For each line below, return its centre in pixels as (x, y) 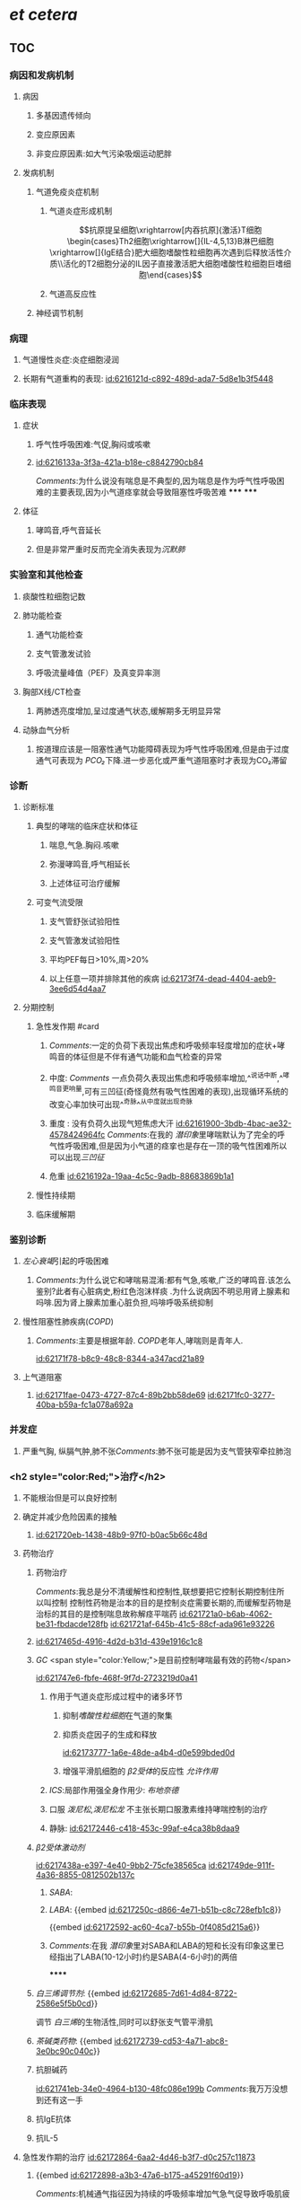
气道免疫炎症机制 (67, 191)
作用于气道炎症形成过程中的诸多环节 (116, 1696)
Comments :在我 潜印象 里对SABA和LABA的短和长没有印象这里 (163, 1945)
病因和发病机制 (42, 75)
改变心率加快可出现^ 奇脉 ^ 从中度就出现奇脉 (121, 1104)
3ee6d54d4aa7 (77, 989)
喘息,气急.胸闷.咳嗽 (84, 845)
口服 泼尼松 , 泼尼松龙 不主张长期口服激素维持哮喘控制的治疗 (159, 1808)
